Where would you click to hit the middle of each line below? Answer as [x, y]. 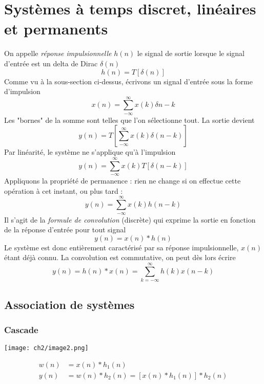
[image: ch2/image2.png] [46, 348]
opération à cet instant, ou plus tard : [64, 190]
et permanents [56, 29]
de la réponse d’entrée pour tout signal [65, 230]
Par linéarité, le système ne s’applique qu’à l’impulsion [90, 152]
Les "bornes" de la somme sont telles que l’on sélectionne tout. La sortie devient [129, 120]
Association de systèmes [69, 304]
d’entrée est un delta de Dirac [51, 63]
